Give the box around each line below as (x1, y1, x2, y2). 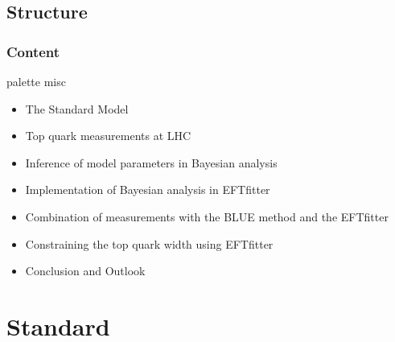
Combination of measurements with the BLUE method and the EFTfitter (25, 208, 389, 225)
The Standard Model (25, 100, 129, 117)
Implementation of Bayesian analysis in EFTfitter (25, 181, 270, 198)
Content (6, 41, 60, 61)
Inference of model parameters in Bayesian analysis (25, 154, 278, 171)
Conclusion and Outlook (25, 262, 146, 279)
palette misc (6, 73, 66, 89)
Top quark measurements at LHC (25, 127, 191, 144)
